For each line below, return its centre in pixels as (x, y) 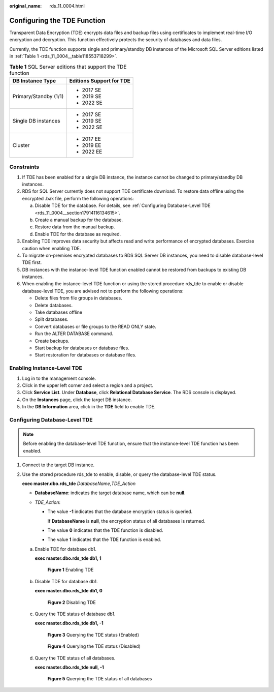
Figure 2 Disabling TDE (72, 602)
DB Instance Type (34, 80)
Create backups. (52, 341)
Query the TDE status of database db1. (75, 614)
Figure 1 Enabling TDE (71, 570)
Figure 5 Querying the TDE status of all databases (100, 679)
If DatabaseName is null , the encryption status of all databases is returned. (126, 521)
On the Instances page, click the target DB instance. (77, 400)
